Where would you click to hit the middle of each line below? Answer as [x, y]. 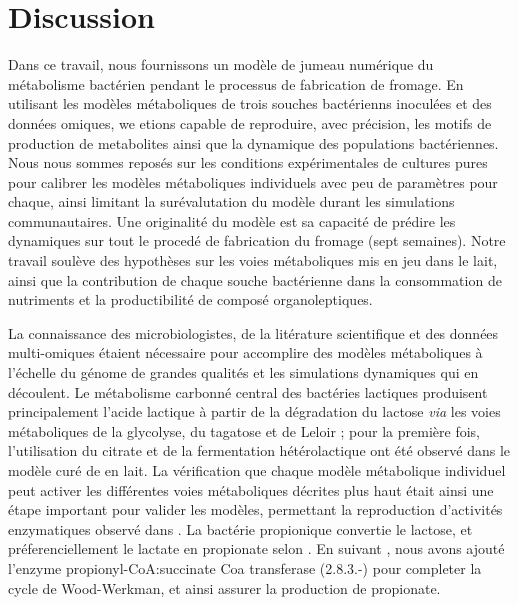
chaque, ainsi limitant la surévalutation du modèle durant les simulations [231, 201]
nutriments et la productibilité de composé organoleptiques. [190, 299]
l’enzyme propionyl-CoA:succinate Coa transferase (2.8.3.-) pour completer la [245, 567]
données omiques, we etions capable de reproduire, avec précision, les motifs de [250, 122]
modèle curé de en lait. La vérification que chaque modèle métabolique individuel [257, 470]
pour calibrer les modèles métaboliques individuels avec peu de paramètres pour [253, 181]
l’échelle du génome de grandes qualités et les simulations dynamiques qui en [243, 372]
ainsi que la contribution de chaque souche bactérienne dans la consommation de [255, 279]
